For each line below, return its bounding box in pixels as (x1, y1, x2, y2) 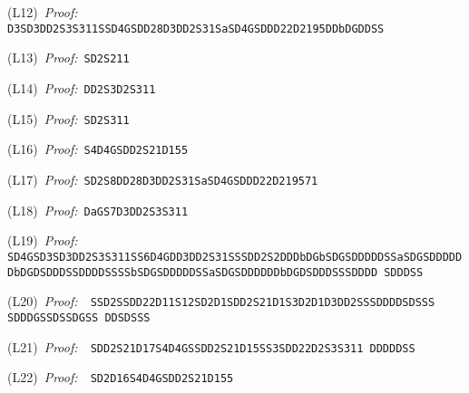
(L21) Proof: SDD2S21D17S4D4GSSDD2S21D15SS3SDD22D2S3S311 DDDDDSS (7, 337, 415, 356)
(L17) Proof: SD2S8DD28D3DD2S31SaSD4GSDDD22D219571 (7, 169, 318, 188)
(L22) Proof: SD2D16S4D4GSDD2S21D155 (7, 368, 234, 387)
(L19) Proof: (7, 231, 78, 250)
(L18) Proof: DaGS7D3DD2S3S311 (7, 200, 189, 219)
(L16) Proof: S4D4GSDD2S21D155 (7, 139, 189, 158)
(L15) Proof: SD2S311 (7, 109, 130, 128)
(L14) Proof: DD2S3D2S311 (7, 78, 156, 97)
